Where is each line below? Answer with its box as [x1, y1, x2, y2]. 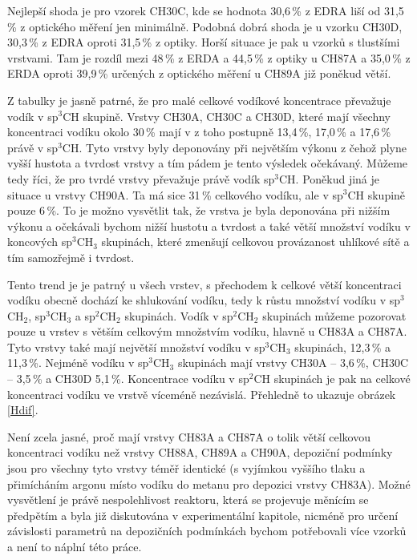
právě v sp [7, 139, 59, 155]
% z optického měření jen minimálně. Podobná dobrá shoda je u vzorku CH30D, [7, 18, 403, 34]
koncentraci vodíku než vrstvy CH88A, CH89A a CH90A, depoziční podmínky [7, 444, 393, 461]
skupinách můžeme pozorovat [262, 307, 407, 324]
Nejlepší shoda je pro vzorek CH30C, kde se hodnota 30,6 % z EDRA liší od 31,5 [7, 2, 404, 18]
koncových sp [7, 233, 72, 250]
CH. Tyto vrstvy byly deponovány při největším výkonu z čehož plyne [62, 139, 407, 155]
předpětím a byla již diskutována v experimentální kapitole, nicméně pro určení [7, 506, 399, 523]
